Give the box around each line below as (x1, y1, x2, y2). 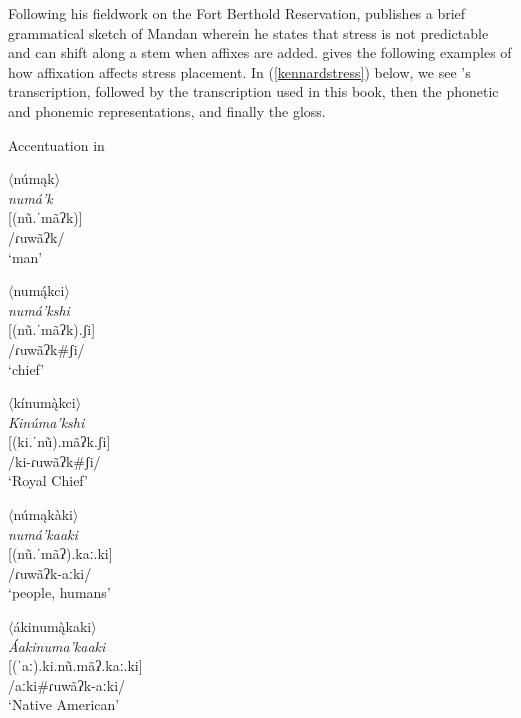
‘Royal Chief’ (8, 470, 88, 491)
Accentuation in (8, 134, 105, 155)
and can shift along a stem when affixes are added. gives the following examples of (8, 42, 512, 63)
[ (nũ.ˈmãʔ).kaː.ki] (8, 543, 113, 564)
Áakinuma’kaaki (8, 635, 106, 656)
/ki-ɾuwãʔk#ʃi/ (8, 450, 101, 471)
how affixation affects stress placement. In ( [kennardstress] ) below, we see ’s (8, 61, 471, 82)
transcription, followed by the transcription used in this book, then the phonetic (8, 81, 499, 102)
